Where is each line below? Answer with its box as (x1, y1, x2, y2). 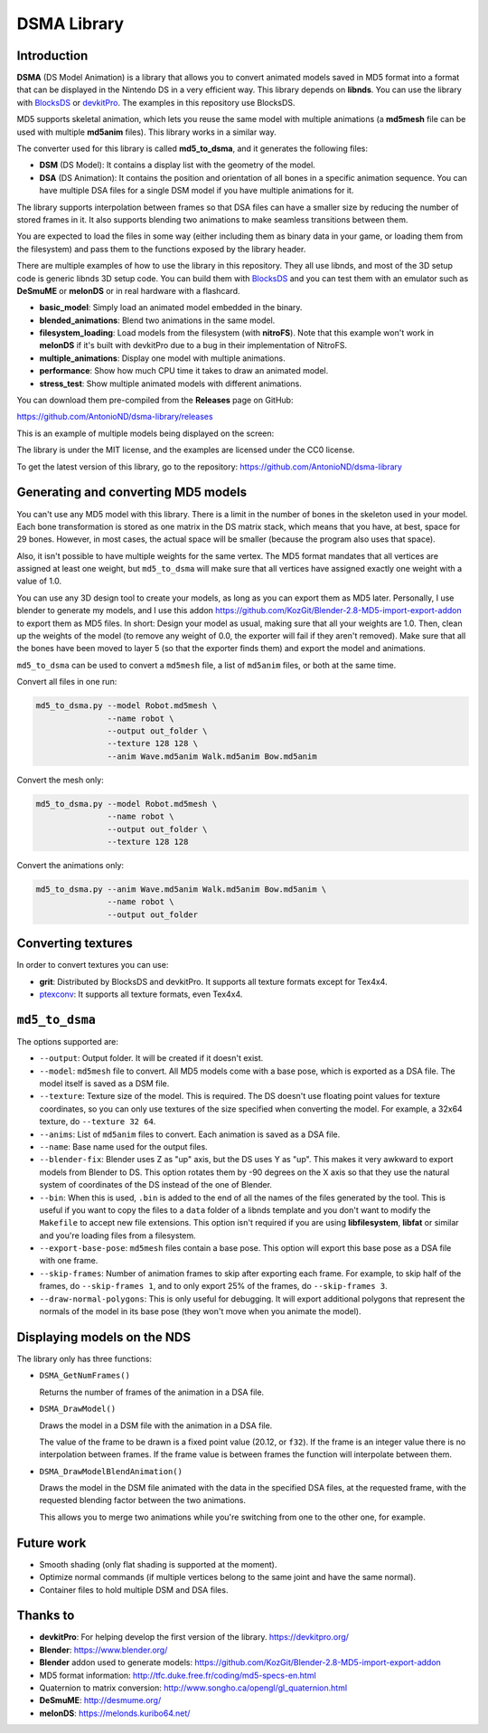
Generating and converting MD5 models (16, 485, 248, 500)
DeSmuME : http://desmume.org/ (39, 1695, 162, 1706)
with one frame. (39, 1255, 99, 1266)
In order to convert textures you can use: (16, 960, 169, 971)
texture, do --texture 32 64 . (39, 1116, 156, 1127)
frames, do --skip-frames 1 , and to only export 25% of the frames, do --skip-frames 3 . (39, 1281, 388, 1292)
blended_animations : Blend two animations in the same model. (39, 315, 276, 326)
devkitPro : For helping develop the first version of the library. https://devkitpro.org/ (39, 1632, 350, 1643)
